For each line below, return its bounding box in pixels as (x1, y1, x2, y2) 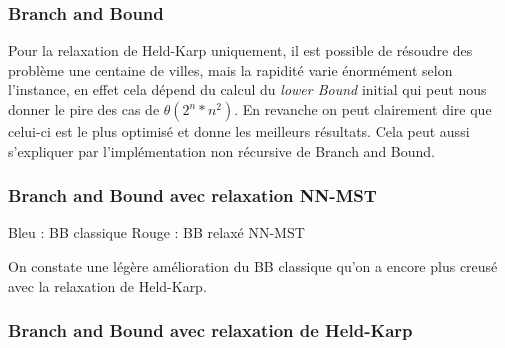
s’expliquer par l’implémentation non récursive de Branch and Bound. (8, 140, 435, 161)
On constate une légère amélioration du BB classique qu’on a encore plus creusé (8, 256, 498, 276)
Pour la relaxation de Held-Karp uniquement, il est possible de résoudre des (8, 40, 473, 61)
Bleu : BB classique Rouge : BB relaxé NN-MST (8, 222, 305, 243)
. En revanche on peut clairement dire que (234, 99, 492, 119)
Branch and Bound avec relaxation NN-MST (8, 183, 377, 208)
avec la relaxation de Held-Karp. (8, 275, 207, 296)
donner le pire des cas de (8, 99, 160, 119)
